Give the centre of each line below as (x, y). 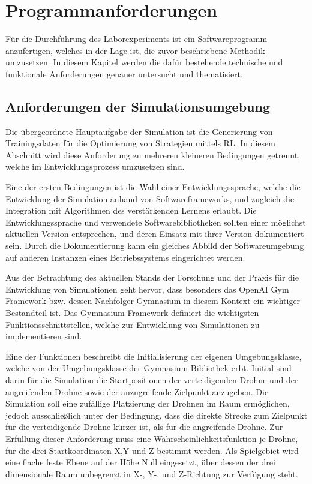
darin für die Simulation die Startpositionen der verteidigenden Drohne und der (152, 379)
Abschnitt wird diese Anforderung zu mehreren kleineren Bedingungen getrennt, (153, 154)
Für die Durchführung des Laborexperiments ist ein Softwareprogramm (136, 39)
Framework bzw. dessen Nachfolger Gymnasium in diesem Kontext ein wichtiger (153, 301)
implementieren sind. (44, 336)
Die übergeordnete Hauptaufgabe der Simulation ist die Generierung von (139, 131)
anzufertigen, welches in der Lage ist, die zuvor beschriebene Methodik (135, 50)
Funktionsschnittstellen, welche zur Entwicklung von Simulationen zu (133, 324)
